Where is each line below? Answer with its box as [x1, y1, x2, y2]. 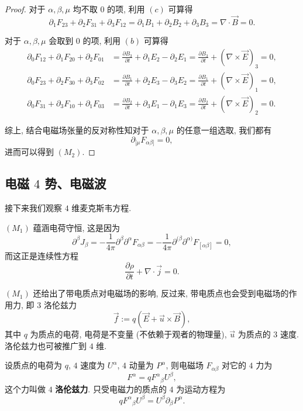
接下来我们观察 [5, 202, 62, 214]
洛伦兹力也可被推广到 [5, 339, 87, 351]
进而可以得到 [5, 146, 54, 158]
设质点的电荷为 [5, 359, 62, 371]
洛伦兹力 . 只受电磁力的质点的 [55, 382, 167, 395]
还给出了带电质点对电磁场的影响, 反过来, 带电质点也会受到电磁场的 [33, 287, 289, 299]
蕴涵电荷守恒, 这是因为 [33, 221, 120, 233]
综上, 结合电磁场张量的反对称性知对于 [5, 124, 149, 136]
